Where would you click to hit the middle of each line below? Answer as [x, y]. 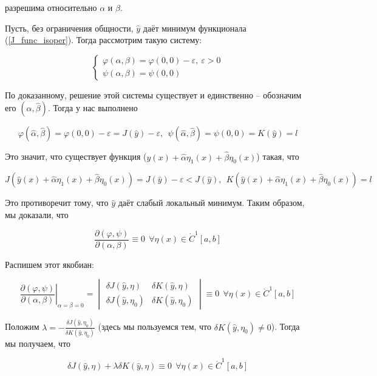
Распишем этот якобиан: [49, 264]
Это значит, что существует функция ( [76, 156]
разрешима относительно [51, 7]
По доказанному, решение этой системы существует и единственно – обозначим [153, 94]
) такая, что [278, 156]
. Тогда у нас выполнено [93, 108]
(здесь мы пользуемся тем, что [155, 326]
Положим [22, 326]
